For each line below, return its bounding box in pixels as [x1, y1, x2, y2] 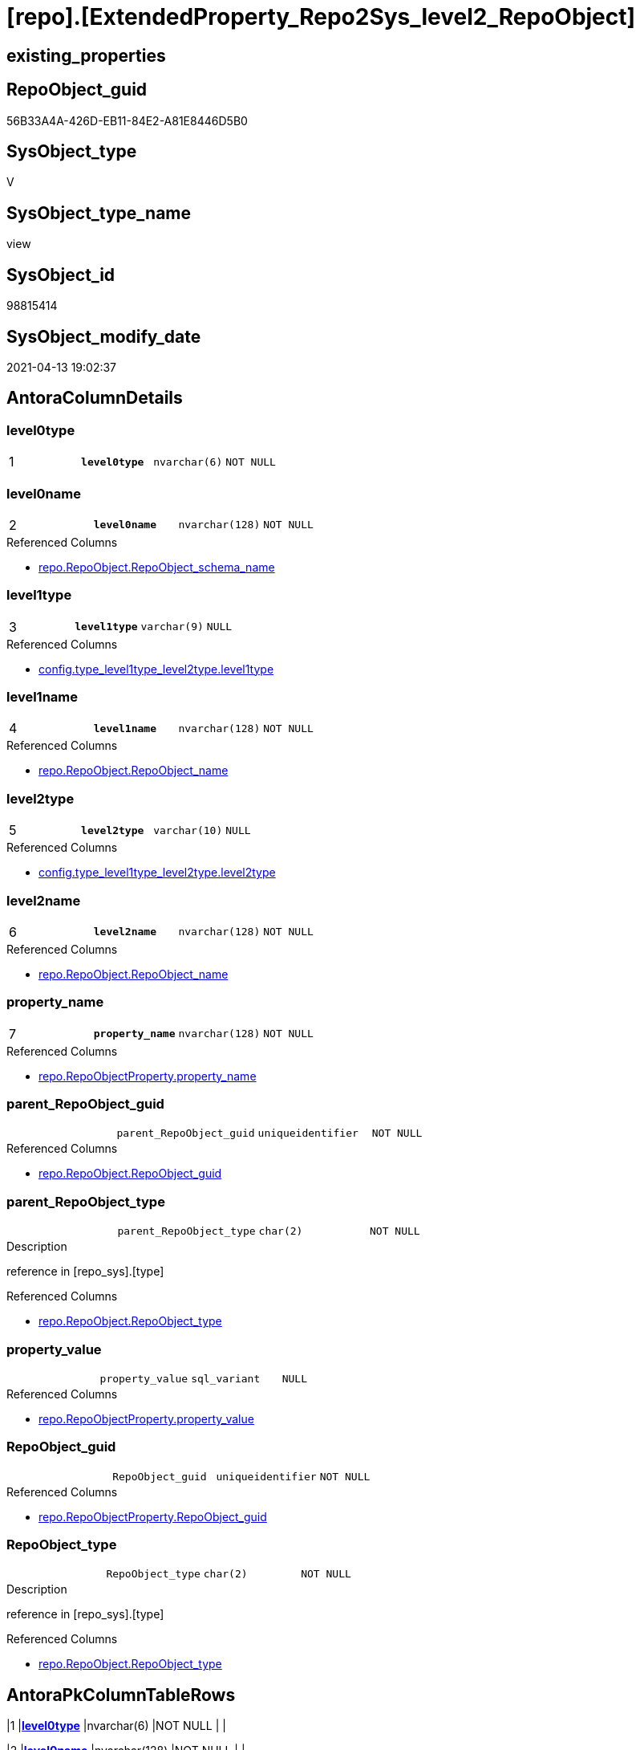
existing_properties [6, 45, 166, 66]
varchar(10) [153, 824, 223, 836]
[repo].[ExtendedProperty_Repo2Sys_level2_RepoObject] [6, 3, 636, 31]
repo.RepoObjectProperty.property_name [38, 1068, 257, 1083]
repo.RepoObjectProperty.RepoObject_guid [38, 1509, 267, 1524]
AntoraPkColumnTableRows [6, 1684, 236, 1705]
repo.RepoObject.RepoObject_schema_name [38, 560, 275, 574]
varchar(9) [140, 621, 204, 633]
